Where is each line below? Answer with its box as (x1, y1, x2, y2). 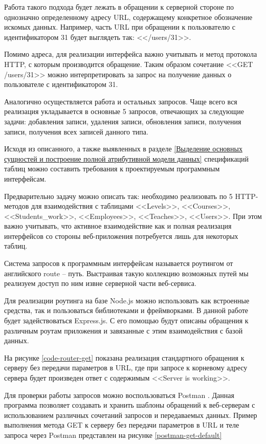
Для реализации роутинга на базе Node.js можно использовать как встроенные (4, 295, 250, 305)
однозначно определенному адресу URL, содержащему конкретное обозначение (4, 11, 253, 22)
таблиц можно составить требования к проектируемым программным (4, 163, 220, 174)
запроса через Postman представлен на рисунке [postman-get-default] (4, 429, 222, 440)
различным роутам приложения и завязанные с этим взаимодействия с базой (4, 325, 243, 336)
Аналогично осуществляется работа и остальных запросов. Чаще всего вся (4, 96, 237, 106)
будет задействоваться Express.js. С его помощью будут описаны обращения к (4, 315, 249, 326)
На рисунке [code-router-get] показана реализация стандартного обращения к (4, 352, 245, 363)
